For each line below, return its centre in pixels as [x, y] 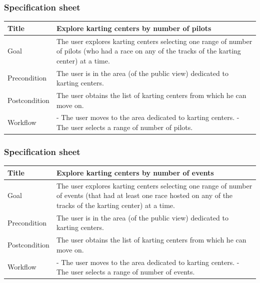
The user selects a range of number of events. [125, 272]
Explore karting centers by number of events [135, 172]
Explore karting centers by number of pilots [134, 28]
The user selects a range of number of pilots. [124, 127]
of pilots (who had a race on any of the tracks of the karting [148, 51]
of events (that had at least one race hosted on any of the [144, 195]
